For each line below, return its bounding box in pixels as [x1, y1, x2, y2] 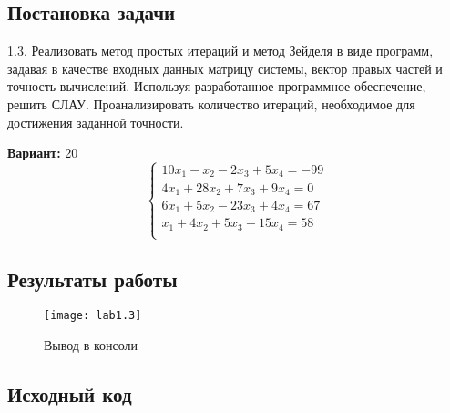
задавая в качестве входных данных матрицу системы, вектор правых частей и [7, 58, 443, 77]
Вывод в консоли [44, 336, 138, 355]
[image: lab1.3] [44, 309, 142, 323]
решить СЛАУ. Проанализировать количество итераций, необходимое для [7, 94, 415, 113]
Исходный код [7, 380, 132, 408]
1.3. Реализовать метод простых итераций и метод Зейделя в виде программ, [7, 41, 434, 60]
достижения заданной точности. [7, 112, 184, 131]
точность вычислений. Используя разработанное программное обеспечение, [7, 77, 426, 96]
